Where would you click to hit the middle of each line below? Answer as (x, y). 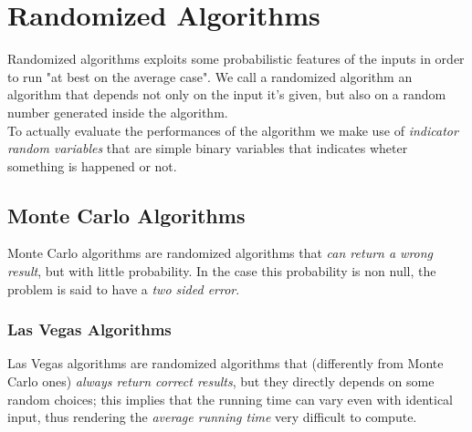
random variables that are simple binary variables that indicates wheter (208, 148)
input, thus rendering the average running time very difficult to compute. (212, 417)
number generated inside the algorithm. (118, 112)
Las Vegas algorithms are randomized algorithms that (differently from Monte (226, 363)
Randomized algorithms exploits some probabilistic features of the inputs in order (236, 59)
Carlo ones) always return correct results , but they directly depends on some (221, 381)
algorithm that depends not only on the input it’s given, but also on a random (227, 94)
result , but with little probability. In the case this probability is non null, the (222, 271)
